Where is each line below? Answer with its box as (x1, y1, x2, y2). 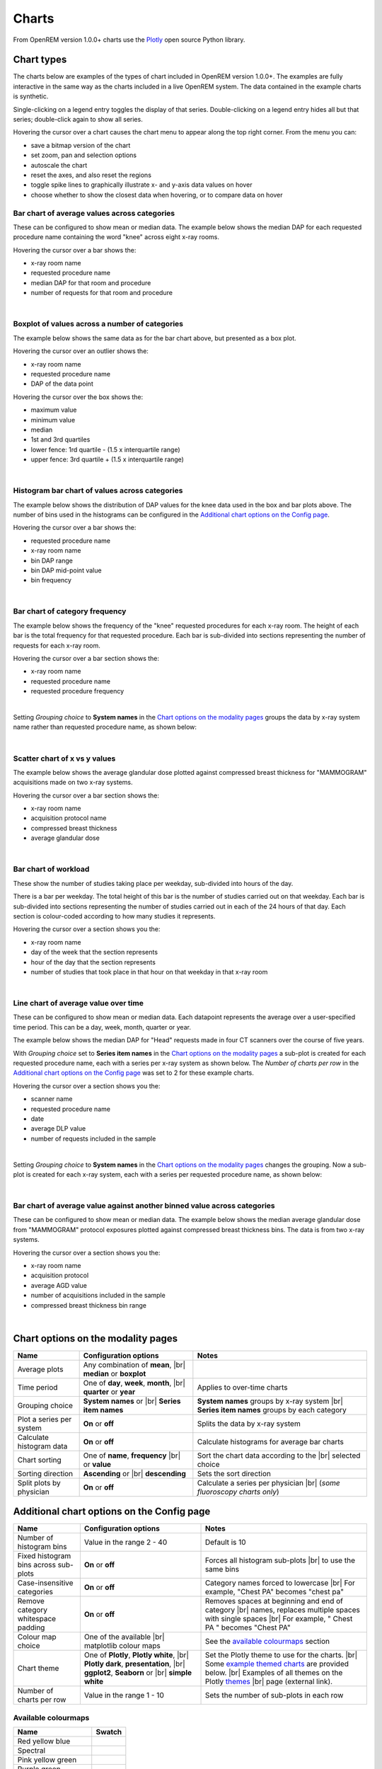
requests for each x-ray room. (13, 641, 100, 650)
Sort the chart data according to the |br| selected (197, 1451, 361, 1460)
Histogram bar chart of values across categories (13, 485, 183, 495)
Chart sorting (17, 1455, 62, 1465)
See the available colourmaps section (204, 1637, 330, 1647)
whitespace (17, 1614, 57, 1624)
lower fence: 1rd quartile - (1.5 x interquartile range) (30, 445, 180, 454)
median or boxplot (83, 1368, 146, 1378)
